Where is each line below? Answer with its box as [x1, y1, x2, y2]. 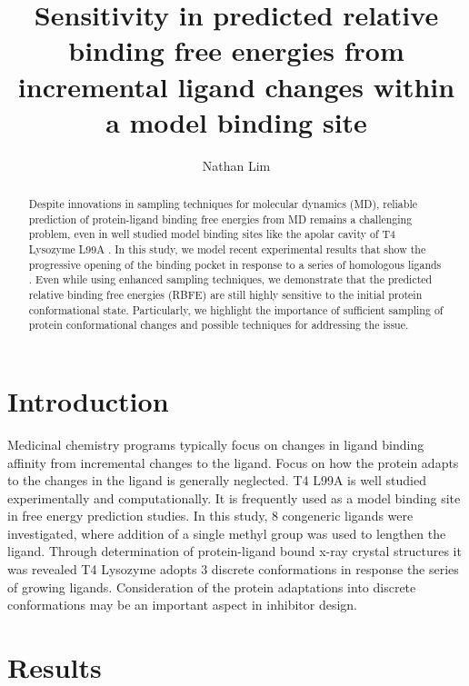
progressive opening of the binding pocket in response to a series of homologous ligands [28, 256, 442, 272]
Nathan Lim [202, 155, 271, 174]
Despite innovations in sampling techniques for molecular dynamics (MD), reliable [28, 196, 417, 212]
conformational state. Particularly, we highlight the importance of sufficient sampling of [28, 302, 444, 317]
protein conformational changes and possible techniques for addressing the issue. [28, 317, 409, 333]
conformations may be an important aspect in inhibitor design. [7, 595, 357, 614]
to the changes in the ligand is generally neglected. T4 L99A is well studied [7, 471, 426, 490]
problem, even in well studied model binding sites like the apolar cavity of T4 [28, 226, 396, 242]
